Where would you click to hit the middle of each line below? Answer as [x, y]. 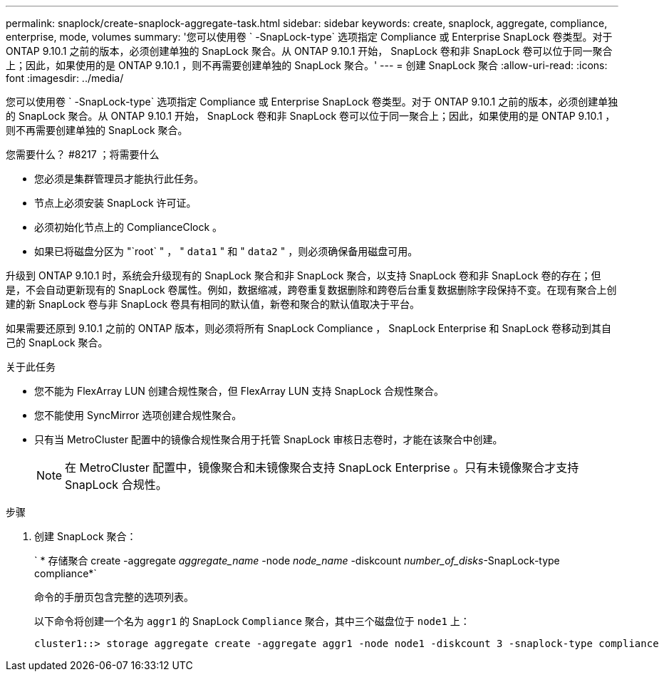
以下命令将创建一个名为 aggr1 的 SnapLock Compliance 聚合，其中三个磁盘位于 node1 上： [252, 621]
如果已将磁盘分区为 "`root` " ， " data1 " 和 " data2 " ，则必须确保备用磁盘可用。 [226, 251]
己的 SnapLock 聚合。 [57, 342]
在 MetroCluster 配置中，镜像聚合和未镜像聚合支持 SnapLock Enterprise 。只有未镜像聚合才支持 [322, 467]
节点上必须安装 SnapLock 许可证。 [115, 203]
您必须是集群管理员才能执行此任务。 [119, 179]
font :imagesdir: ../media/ [65, 78]
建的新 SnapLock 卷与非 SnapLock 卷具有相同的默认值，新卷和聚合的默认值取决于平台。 [213, 304]
